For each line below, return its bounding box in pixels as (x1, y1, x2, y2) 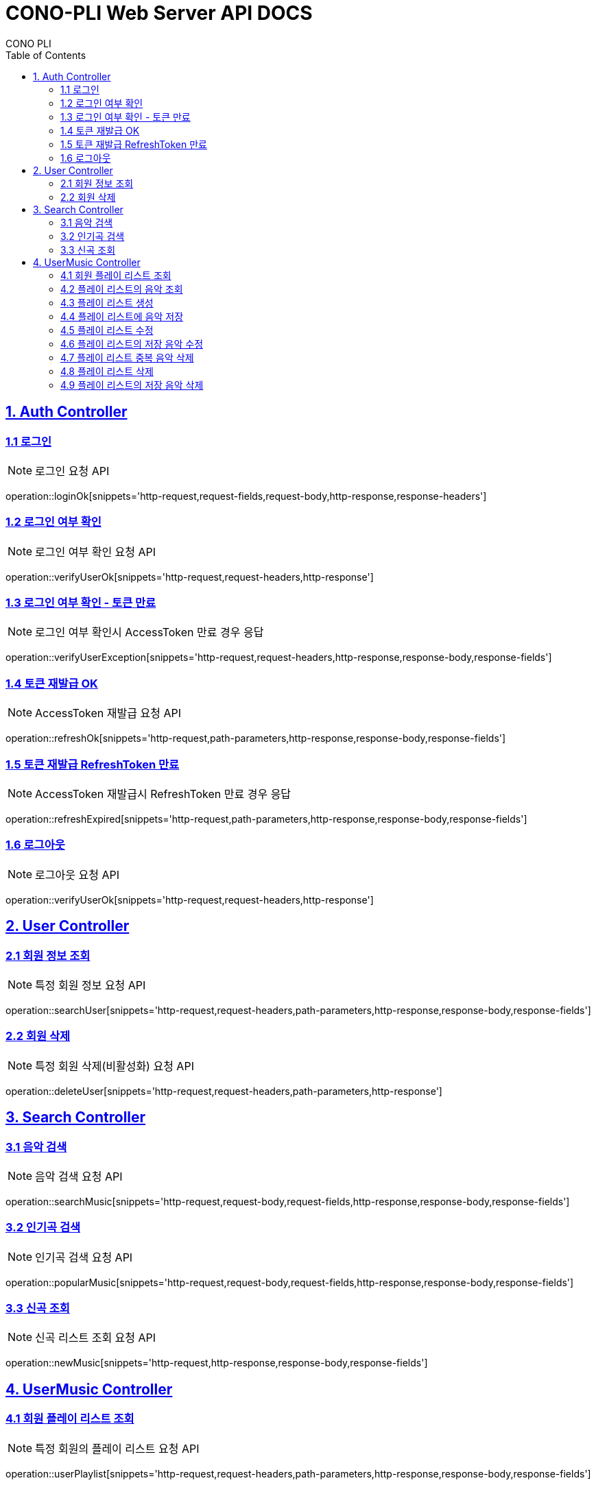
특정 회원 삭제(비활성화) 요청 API (35, 1059, 194, 1073)
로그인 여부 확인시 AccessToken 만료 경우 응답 (35, 625, 264, 640)
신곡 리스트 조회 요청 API (35, 1331, 156, 1345)
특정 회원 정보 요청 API (35, 978, 146, 992)
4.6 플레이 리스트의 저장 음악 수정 (60, 337, 204, 350)
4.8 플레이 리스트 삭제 (60, 365, 154, 377)
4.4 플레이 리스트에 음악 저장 (60, 310, 184, 322)
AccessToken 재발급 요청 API (35, 706, 181, 721)
